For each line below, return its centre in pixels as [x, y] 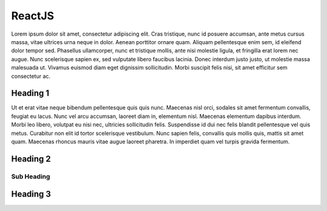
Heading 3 [31, 194]
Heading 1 [30, 93]
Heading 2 [31, 159]
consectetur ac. [31, 76]
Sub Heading [31, 177]
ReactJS [33, 16]
